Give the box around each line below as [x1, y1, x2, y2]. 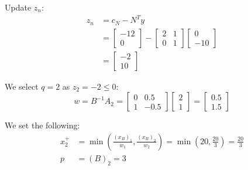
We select [5, 80, 39, 92]
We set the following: [5, 119, 80, 131]
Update [5, 1, 32, 13]
